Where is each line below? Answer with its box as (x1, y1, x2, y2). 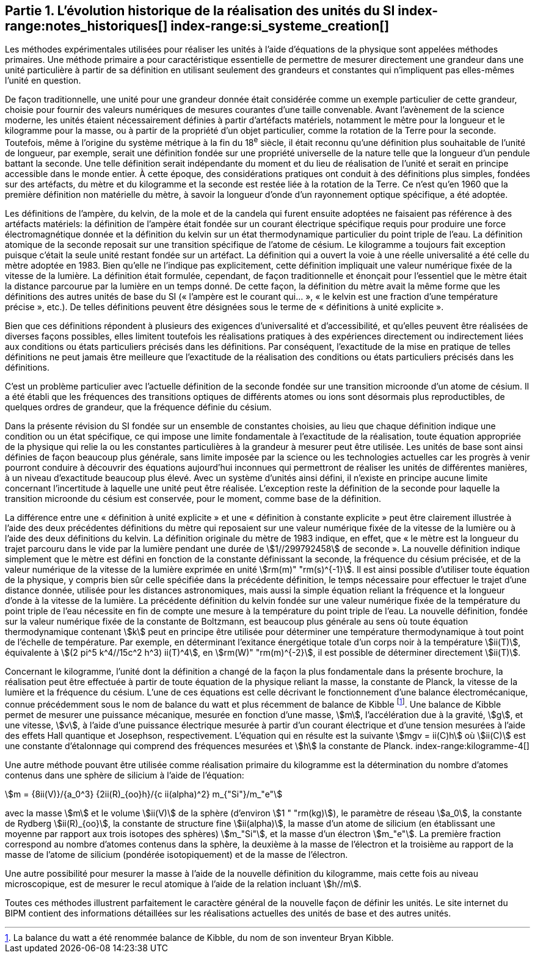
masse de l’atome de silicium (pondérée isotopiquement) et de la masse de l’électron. (5, 849, 348, 860)
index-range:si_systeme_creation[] (170, 18, 390, 34)
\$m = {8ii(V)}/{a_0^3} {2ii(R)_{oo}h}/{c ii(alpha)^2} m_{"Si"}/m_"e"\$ (5, 788, 283, 799)
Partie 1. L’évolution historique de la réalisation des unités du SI (5, 3, 395, 18)
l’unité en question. (5, 75, 81, 86)
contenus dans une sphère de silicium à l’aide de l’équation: (5, 769, 244, 780)
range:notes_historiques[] (5, 18, 168, 34)
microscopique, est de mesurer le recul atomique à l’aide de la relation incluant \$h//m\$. (5, 878, 362, 889)
